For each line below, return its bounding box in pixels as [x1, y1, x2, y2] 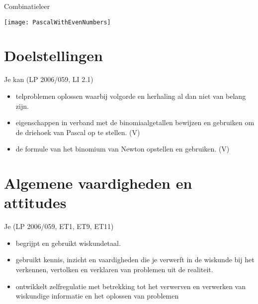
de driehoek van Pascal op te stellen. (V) [15, 127, 140, 137]
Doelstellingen [4, 45, 103, 66]
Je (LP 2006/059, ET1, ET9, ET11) [4, 221, 114, 231]
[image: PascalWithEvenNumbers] [4, 18, 111, 26]
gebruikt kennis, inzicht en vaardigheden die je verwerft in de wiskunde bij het [15, 254, 255, 265]
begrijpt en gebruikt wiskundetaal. [15, 237, 121, 248]
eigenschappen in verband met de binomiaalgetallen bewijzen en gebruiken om [15, 117, 255, 128]
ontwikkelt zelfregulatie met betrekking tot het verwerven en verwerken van [15, 281, 246, 291]
